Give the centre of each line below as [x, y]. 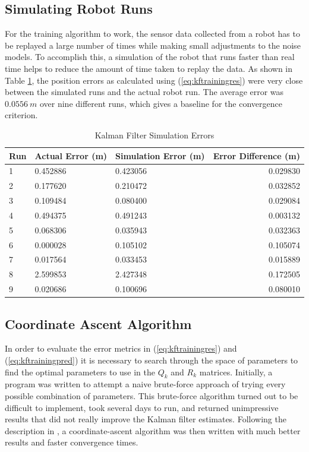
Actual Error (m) [71, 155]
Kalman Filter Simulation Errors [154, 135]
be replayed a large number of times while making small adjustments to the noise [153, 45]
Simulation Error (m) [160, 155]
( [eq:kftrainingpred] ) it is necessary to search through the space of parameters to [152, 360]
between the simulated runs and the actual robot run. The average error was [144, 92]
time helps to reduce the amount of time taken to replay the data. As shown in [149, 68]
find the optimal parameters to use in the [80, 372]
